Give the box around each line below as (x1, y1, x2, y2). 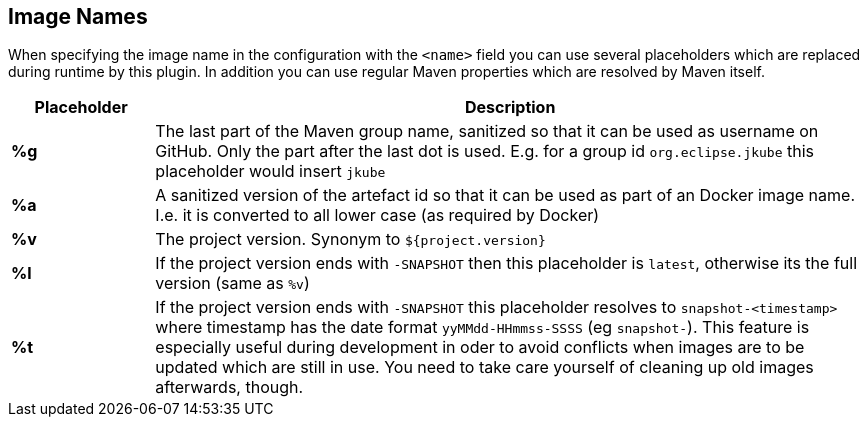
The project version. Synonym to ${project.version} (155, 229, 546, 250)
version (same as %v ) (155, 273, 310, 294)
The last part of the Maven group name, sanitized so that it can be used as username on (155, 121, 819, 142)
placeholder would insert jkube (155, 161, 386, 182)
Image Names (8, 4, 148, 29)
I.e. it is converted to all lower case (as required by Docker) (155, 205, 600, 226)
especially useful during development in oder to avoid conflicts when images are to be (155, 337, 805, 358)
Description (464, 97, 556, 118)
